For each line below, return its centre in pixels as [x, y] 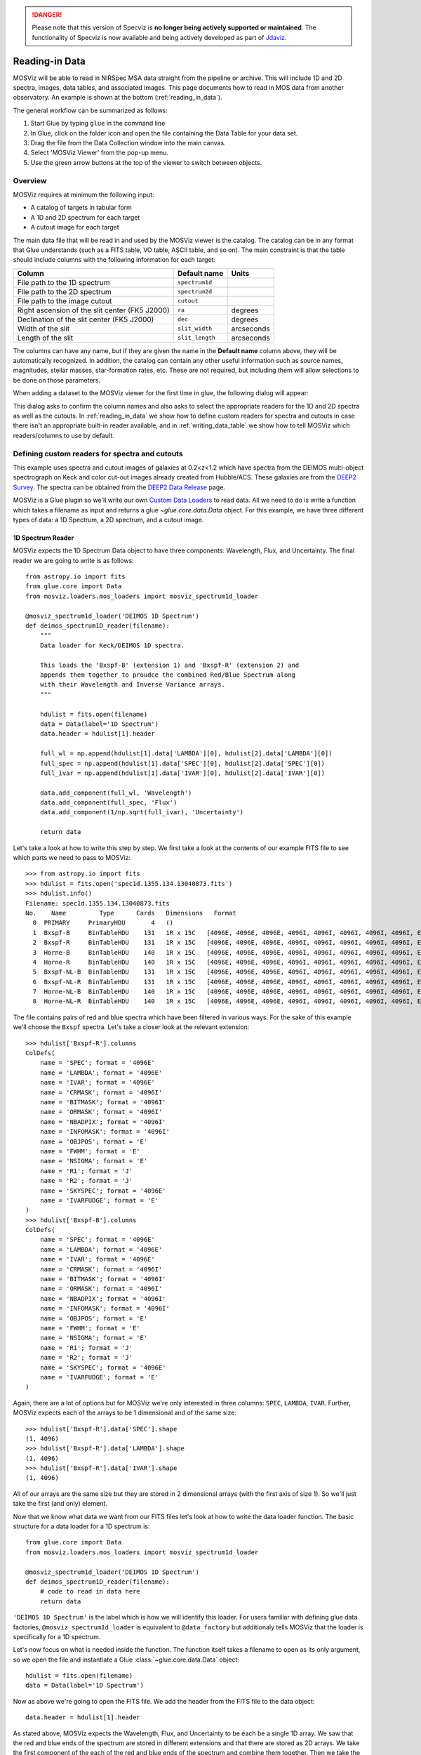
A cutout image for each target [75, 227]
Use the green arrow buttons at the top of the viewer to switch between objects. [146, 162]
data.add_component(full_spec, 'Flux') [108, 803]
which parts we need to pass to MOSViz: [72, 858]
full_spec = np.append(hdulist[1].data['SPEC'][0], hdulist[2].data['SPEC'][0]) [182, 763]
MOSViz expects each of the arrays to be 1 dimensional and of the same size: [125, 1413]
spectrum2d [195, 292]
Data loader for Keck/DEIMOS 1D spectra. [112, 645]
